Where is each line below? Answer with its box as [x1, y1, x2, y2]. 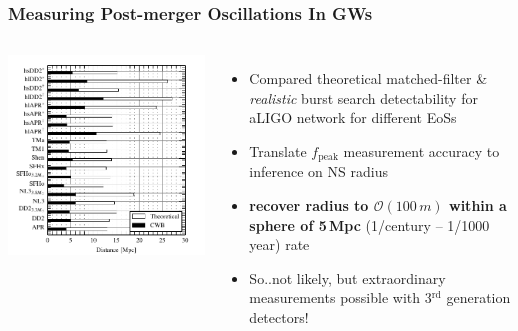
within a [449, 195, 507, 216]
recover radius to [249, 195, 369, 216]
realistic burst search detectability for [249, 87, 478, 108]
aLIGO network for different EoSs [249, 107, 457, 128]
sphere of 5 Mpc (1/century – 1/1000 [249, 214, 490, 235]
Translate [249, 141, 307, 161]
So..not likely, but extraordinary [249, 267, 446, 288]
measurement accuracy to [343, 141, 500, 161]
